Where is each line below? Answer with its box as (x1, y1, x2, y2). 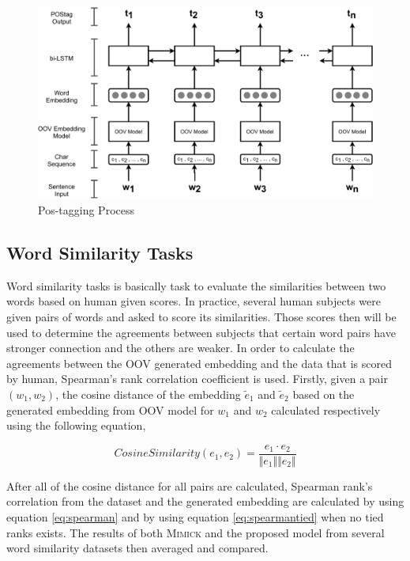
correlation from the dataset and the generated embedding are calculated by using (6, 493, 404, 510)
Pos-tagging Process (38, 202, 134, 218)
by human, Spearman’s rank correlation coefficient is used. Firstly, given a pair (6, 370, 388, 387)
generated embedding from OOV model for (6, 401, 214, 418)
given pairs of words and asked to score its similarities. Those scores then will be (6, 309, 397, 325)
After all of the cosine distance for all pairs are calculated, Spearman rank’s (6, 477, 373, 494)
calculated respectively (271, 401, 381, 418)
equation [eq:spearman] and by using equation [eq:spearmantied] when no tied (6, 509, 384, 525)
